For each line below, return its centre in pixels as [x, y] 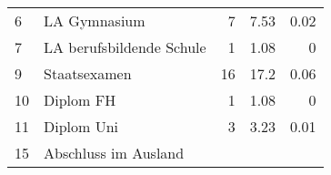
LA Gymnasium [95, 21]
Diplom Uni [81, 126]
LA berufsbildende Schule [125, 47]
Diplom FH [80, 100]
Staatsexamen [88, 73]
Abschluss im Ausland [114, 153]
